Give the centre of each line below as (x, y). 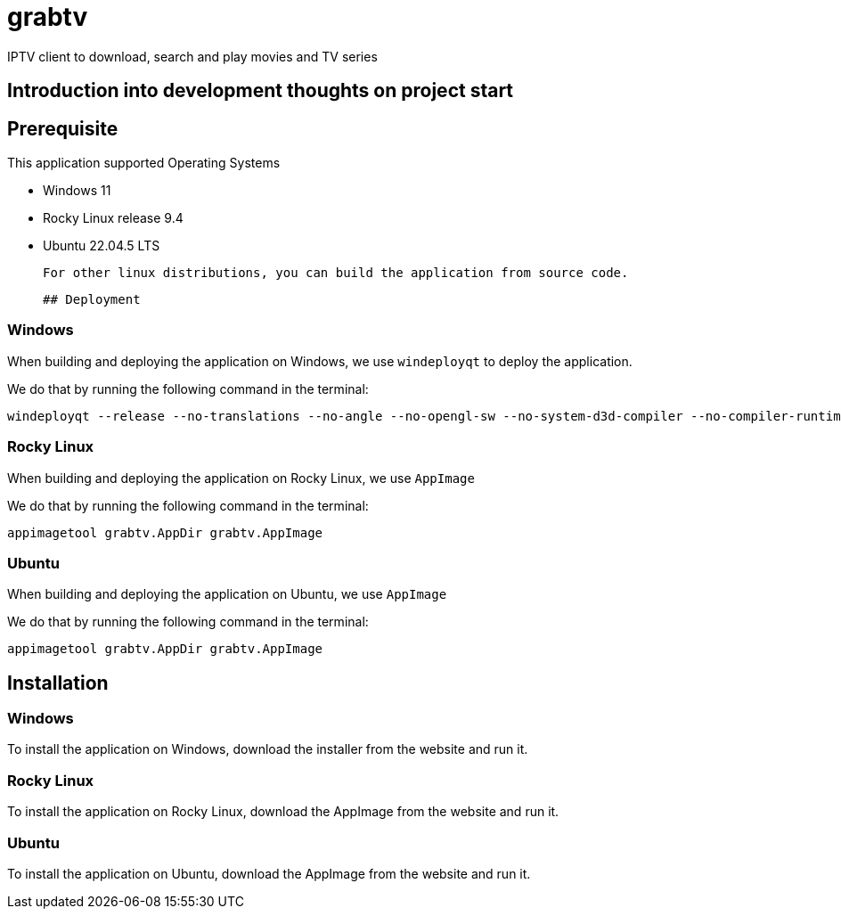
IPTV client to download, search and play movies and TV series (192, 56)
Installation (58, 683)
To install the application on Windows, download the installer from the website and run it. (268, 749)
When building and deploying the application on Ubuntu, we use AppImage (227, 594)
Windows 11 (77, 191)
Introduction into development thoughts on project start (261, 91)
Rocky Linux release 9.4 (113, 218)
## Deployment (92, 300)
